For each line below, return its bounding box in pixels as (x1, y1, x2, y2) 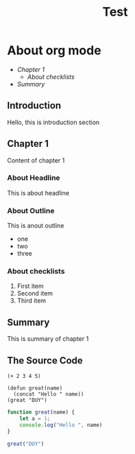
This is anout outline (7, 222, 64, 230)
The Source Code (7, 355, 84, 366)
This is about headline (7, 189, 70, 197)
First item (16, 282, 44, 290)
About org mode (7, 43, 101, 58)
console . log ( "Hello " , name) (19, 421, 103, 429)
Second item (16, 289, 53, 298)
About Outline (7, 206, 55, 215)
